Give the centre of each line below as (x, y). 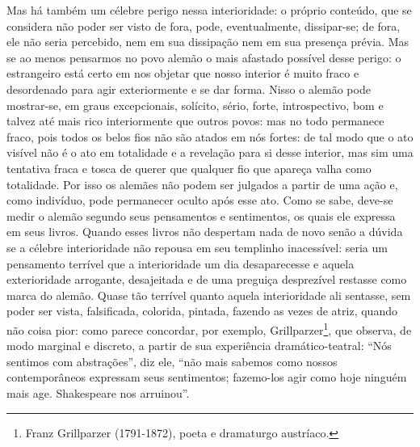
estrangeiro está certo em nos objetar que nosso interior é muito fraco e (183, 73)
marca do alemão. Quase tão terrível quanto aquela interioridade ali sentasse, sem (209, 295)
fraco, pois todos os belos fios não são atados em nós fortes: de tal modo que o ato (210, 136)
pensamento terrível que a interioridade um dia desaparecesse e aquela (181, 263)
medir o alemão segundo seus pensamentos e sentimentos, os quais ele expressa (201, 215)
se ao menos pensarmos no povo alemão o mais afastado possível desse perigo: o (204, 57)
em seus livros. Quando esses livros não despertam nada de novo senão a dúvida (205, 232)
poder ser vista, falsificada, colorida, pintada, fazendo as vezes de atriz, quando (202, 311)
